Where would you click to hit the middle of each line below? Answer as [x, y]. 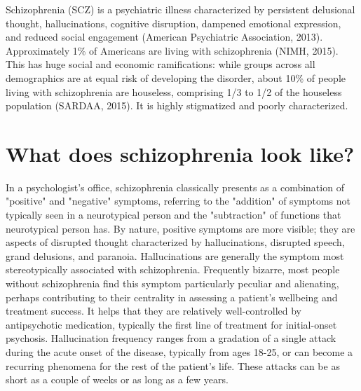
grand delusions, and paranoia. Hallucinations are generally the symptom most [175, 255]
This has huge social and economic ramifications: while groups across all [161, 64]
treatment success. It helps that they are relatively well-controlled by [154, 311]
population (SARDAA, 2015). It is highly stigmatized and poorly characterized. [177, 105]
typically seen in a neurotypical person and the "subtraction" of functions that [173, 215]
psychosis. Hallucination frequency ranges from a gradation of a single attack [171, 338]
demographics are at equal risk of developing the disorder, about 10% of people [176, 77]
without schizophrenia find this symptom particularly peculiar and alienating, [172, 283]
